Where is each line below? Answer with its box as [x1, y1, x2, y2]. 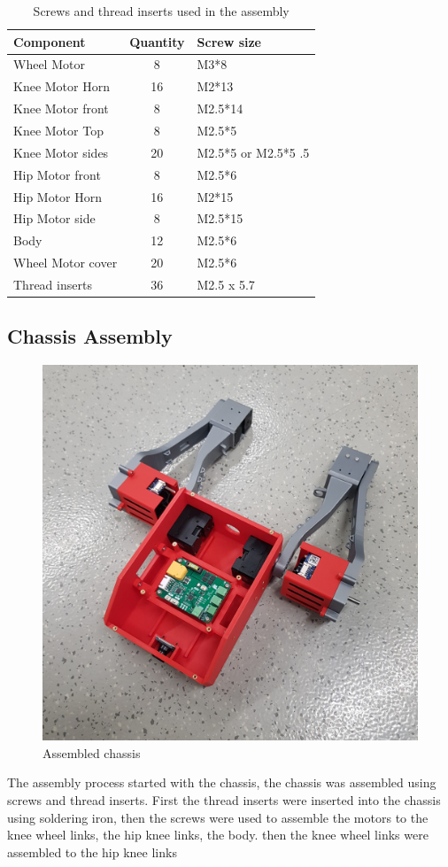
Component [13, 32, 86, 50]
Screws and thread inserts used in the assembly [33, 2, 290, 19]
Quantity [129, 32, 185, 50]
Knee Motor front [13, 99, 109, 118]
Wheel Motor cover [13, 253, 118, 272]
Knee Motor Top [13, 120, 104, 139]
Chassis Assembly [7, 322, 173, 350]
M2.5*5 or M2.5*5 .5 [197, 143, 310, 161]
